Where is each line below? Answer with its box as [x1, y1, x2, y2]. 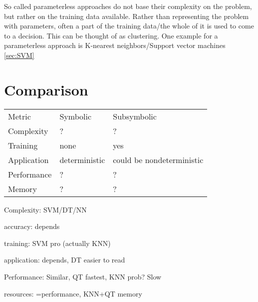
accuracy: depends [4, 221, 60, 231]
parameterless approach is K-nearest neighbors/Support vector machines [4, 40, 226, 50]
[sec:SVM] [4, 49, 34, 60]
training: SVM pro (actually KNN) [4, 237, 111, 248]
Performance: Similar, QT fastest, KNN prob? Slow [4, 271, 162, 282]
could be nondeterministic [113, 153, 204, 165]
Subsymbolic [113, 110, 157, 122]
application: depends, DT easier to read [4, 254, 125, 265]
